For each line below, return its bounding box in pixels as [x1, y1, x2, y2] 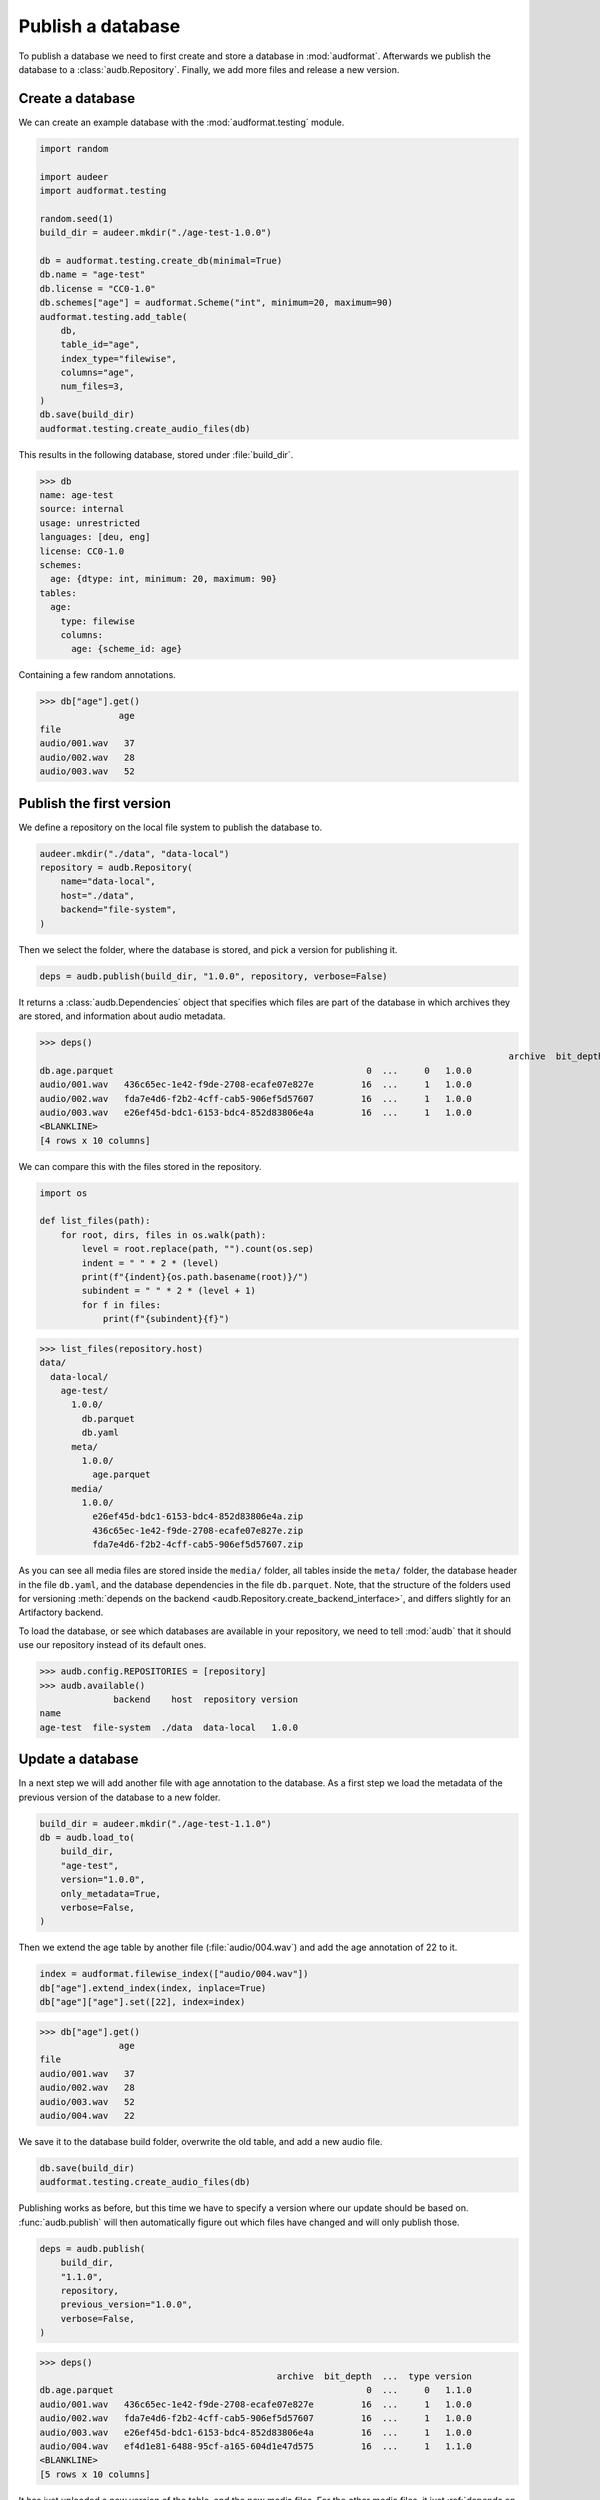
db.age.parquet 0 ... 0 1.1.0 [39, 2385, 472, 2396]
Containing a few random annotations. [18, 669, 177, 681]
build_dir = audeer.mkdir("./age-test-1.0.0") [39, 227, 272, 239]
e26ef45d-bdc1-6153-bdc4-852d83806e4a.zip [91, 1511, 304, 1522]
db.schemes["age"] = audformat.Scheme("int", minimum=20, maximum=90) [39, 297, 394, 309]
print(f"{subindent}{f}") [102, 1313, 230, 1325]
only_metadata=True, [60, 1888, 162, 1899]
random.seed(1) [39, 213, 114, 224]
